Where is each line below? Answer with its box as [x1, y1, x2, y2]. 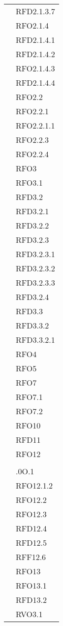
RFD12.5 [16, 537, 47, 548]
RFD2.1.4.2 [16, 48, 55, 60]
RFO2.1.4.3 [16, 63, 55, 74]
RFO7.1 [16, 391, 43, 402]
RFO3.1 [16, 177, 43, 188]
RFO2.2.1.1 [16, 120, 55, 131]
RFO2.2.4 [16, 148, 49, 160]
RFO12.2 [16, 494, 47, 505]
